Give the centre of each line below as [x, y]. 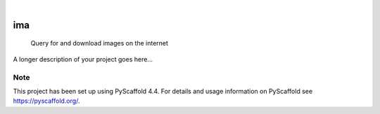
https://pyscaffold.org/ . [46, 101]
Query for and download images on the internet [100, 43]
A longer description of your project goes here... [83, 59]
